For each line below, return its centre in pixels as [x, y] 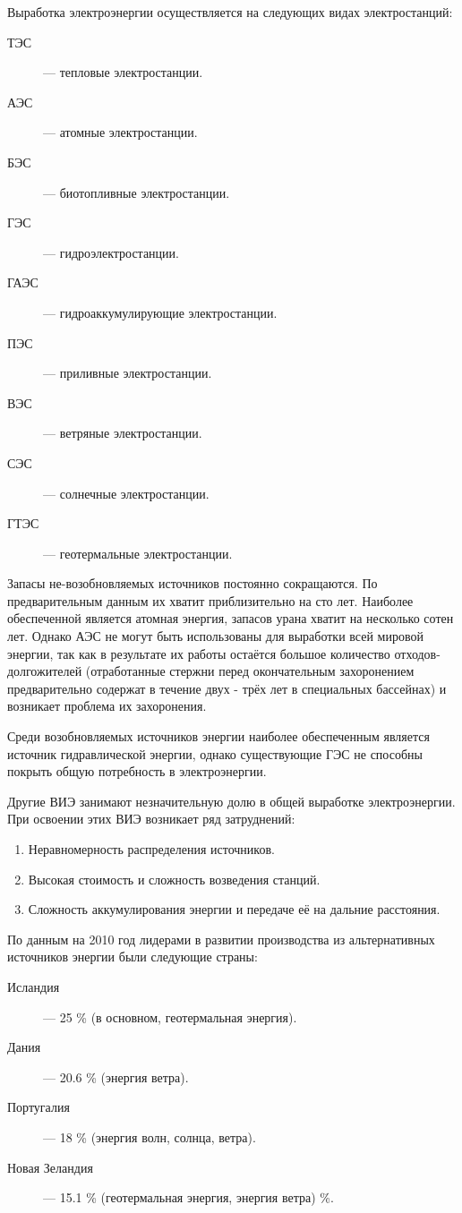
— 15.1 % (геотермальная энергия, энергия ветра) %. [188, 1197]
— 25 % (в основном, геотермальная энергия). [170, 1017]
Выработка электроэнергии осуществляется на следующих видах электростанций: [230, 12]
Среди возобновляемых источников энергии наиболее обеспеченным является [218, 736]
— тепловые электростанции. [123, 72]
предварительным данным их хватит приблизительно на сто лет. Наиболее [210, 600]
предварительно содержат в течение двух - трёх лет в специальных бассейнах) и [227, 688]
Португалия [38, 1107]
